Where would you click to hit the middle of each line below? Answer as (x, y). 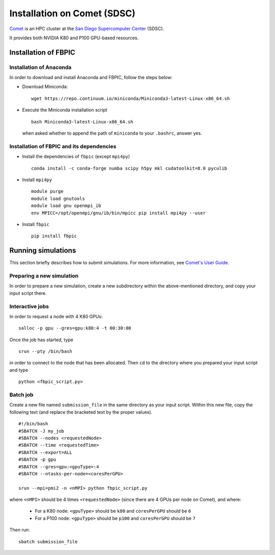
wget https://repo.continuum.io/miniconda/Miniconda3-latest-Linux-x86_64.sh (131, 98)
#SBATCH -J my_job (42, 431)
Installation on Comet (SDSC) (73, 13)
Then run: (20, 530)
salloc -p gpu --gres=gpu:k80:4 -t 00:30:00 (75, 328)
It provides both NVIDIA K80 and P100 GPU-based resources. (74, 38)
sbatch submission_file (48, 541)
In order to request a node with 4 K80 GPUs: (56, 316)
